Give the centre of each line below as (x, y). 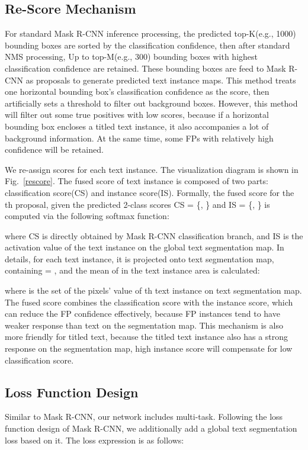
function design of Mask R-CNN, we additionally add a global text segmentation (151, 428)
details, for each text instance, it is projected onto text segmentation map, (139, 258)
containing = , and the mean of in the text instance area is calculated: (132, 270)
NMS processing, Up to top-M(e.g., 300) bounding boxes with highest (131, 57)
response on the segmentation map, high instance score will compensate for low (149, 348)
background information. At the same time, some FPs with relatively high (139, 138)
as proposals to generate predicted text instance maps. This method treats (161, 80)
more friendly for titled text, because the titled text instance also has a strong (147, 337)
